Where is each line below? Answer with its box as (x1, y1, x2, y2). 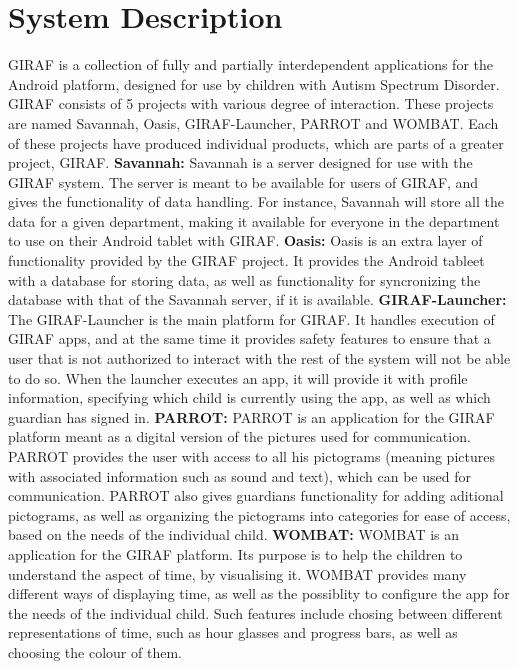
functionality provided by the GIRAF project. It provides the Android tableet (8, 250, 485, 271)
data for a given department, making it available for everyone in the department (8, 210, 500, 231)
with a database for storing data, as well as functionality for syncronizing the (8, 269, 481, 290)
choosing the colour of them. (8, 641, 182, 662)
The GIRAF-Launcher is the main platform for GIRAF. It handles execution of (8, 308, 495, 329)
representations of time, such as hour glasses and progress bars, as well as (8, 622, 458, 643)
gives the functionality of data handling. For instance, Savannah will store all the (8, 191, 505, 212)
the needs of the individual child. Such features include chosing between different (8, 602, 503, 623)
